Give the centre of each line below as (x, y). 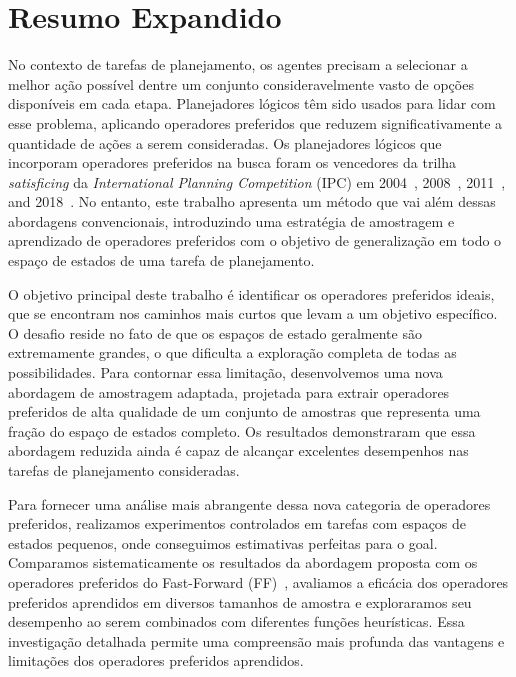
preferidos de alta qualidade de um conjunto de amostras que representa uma (244, 411)
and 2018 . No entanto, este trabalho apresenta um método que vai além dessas (252, 201)
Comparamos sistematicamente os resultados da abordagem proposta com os (243, 562)
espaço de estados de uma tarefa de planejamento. (161, 260)
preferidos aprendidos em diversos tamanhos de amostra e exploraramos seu (240, 601)
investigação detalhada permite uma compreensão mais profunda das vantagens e (256, 640)
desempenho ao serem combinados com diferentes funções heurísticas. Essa (236, 621)
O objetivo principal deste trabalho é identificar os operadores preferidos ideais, (251, 293)
